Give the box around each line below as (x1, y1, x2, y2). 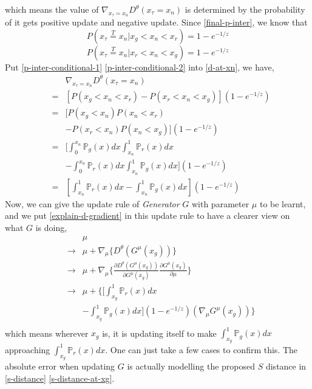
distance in (265, 360, 307, 373)
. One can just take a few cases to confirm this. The (105, 343, 298, 356)
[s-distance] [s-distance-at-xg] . (5, 371, 115, 384)
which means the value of (5, 3, 99, 15)
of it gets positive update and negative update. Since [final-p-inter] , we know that (5, 16, 308, 29)
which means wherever (5, 326, 89, 339)
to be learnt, (259, 197, 306, 210)
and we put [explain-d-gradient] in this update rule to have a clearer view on (5, 209, 290, 222)
